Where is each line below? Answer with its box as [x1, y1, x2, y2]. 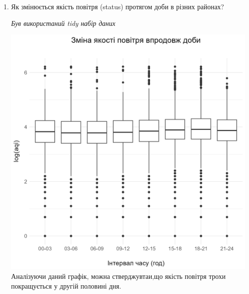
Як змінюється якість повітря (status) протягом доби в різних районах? [11, 1, 224, 11]
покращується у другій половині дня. [11, 280, 121, 291]
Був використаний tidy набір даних [11, 18, 115, 28]
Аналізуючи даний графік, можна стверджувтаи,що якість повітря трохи [11, 271, 226, 281]
